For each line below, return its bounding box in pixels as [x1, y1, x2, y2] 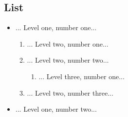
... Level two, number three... [27, 87, 113, 98]
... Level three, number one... [38, 71, 125, 81]
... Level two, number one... [27, 38, 109, 49]
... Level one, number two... [15, 104, 97, 114]
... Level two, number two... [27, 55, 109, 65]
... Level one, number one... [15, 22, 97, 33]
